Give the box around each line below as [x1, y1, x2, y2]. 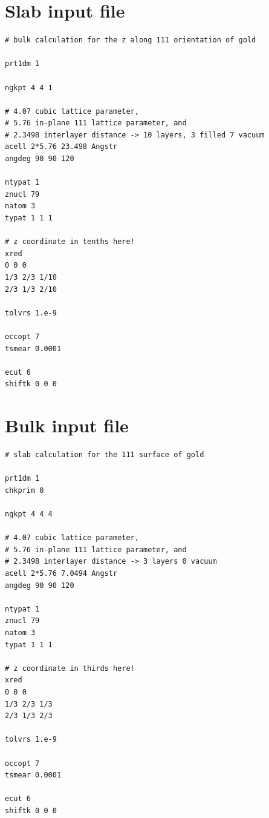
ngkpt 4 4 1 [5, 83, 53, 92]
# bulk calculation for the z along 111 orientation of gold [5, 36, 256, 45]
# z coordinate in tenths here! [5, 237, 135, 246]
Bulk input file [5, 413, 129, 438]
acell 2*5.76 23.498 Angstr [5, 142, 118, 151]
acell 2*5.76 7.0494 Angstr [5, 569, 118, 578]
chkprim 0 [5, 486, 44, 495]
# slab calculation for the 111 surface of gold [5, 450, 204, 460]
